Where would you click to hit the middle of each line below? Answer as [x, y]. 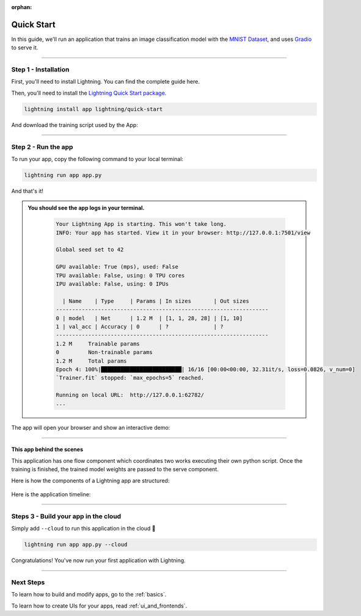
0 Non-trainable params [104, 352]
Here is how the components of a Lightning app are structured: [90, 480]
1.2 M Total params [92, 361]
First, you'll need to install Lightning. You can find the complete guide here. [105, 82]
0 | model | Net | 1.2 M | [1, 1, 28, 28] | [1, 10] [149, 318]
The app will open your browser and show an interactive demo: [91, 428]
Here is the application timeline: [51, 495]
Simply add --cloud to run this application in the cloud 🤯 [83, 529]
